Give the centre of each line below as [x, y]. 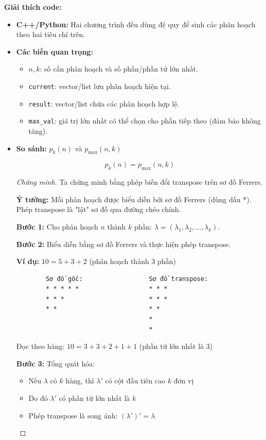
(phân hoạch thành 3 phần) [132, 261]
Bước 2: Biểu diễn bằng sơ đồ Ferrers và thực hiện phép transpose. [123, 244]
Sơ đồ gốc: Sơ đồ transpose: [127, 279]
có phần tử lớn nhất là [94, 398]
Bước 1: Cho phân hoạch [57, 226]
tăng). [38, 130]
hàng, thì [80, 381]
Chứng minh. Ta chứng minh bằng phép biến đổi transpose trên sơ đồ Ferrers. [139, 182]
